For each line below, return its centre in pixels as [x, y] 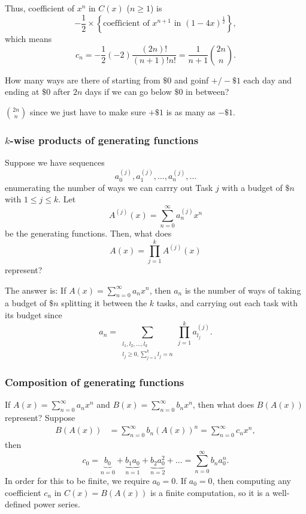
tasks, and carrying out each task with [227, 303]
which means [28, 39]
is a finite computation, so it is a [210, 492]
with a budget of [252, 187]
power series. [57, 504]
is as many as [191, 111]
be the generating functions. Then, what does [88, 233]
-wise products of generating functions [104, 140]
